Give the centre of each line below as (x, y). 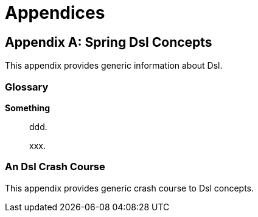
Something (28, 108)
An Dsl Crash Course (55, 167)
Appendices (55, 13)
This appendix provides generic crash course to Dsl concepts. (130, 188)
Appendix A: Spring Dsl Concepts (109, 42)
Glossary (27, 87)
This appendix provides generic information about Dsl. (114, 66)
